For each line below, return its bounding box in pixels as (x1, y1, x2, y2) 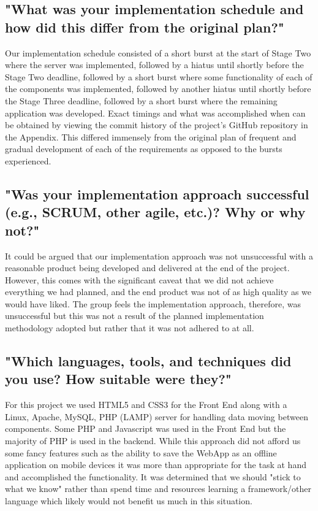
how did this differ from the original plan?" (5, 17, 284, 36)
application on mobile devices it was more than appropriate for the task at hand (5, 458, 306, 471)
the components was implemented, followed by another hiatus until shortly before (5, 82, 311, 95)
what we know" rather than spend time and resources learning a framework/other (5, 482, 312, 495)
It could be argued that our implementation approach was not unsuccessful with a (5, 249, 313, 262)
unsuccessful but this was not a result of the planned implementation (5, 309, 264, 322)
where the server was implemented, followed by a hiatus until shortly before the (5, 58, 304, 71)
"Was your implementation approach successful (5, 184, 309, 203)
